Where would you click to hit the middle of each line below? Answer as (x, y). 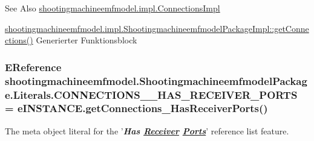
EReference (33, 67)
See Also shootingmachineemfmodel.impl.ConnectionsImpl (113, 8)
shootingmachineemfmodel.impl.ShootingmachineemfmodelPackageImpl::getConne (157, 28)
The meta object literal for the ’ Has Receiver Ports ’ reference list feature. (147, 130)
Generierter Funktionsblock (87, 40)
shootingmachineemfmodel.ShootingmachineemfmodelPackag (156, 80)
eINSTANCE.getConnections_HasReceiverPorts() (142, 108)
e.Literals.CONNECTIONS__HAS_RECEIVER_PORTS (151, 94)
